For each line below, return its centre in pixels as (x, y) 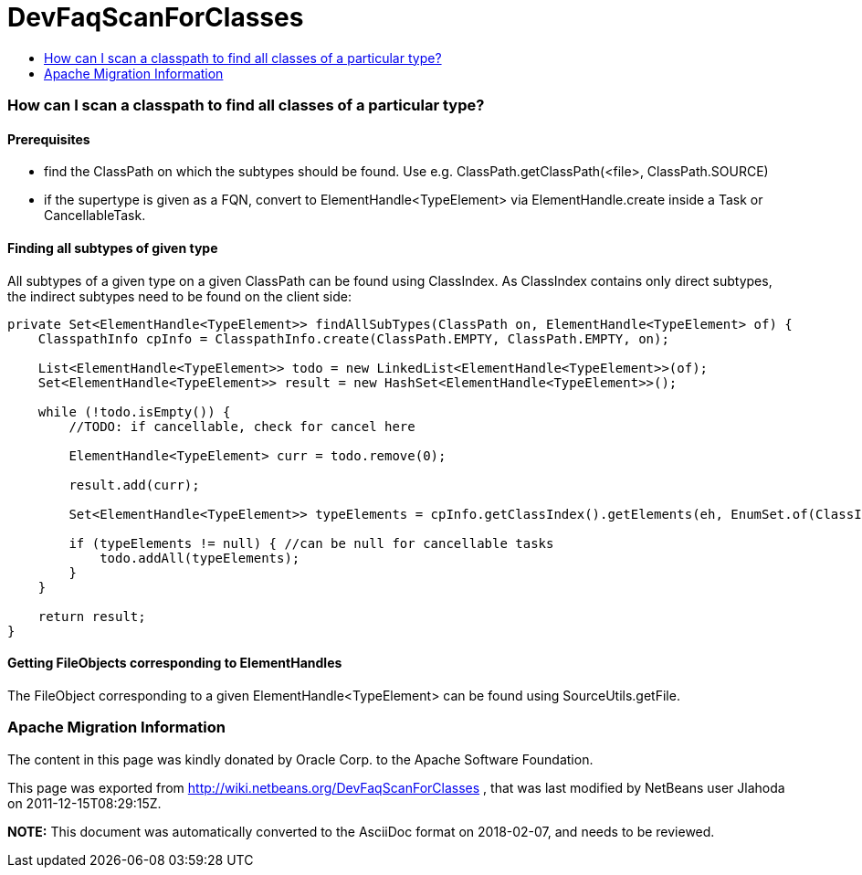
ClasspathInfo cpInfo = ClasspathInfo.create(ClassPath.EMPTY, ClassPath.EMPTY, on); (353, 338)
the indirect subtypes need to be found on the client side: (179, 296)
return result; (92, 616)
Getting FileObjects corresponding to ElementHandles (175, 663)
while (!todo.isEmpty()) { (134, 411)
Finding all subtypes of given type (113, 248)
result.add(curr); (134, 485)
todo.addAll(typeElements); (200, 558)
